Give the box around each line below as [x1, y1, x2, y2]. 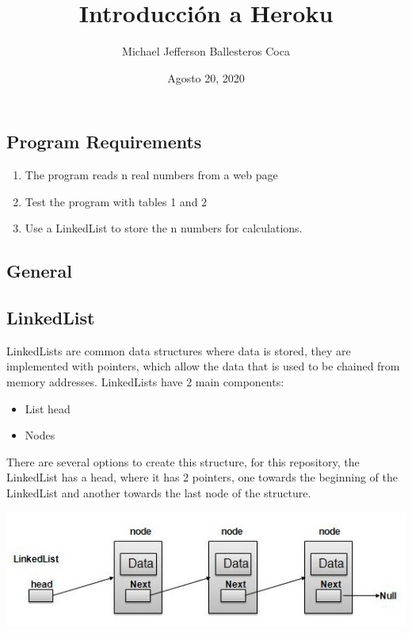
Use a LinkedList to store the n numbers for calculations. [25, 220, 303, 236]
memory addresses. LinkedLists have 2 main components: [6, 374, 284, 390]
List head [25, 400, 71, 416]
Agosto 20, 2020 [167, 69, 245, 86]
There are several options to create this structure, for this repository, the [6, 453, 360, 470]
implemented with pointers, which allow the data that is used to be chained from [6, 358, 400, 374]
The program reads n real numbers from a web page [25, 167, 278, 183]
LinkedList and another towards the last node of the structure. [6, 485, 311, 501]
